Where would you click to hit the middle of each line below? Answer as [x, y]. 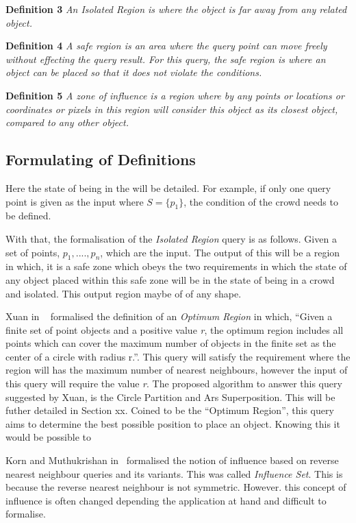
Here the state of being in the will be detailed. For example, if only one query [168, 187]
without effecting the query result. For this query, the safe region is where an [166, 59]
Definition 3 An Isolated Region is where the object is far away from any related [176, 9]
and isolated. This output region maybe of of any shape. [124, 293]
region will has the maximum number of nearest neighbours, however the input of [177, 370]
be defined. [28, 216]
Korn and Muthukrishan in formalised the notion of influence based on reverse [172, 460]
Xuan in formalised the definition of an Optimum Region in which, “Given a [169, 316]
